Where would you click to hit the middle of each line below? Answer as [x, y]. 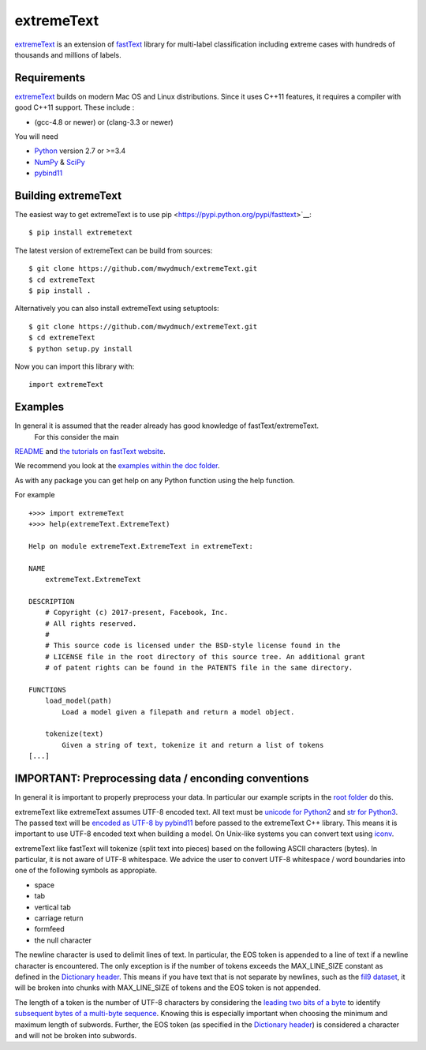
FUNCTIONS [47, 690]
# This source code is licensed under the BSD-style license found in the [192, 646]
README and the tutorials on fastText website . [90, 452]
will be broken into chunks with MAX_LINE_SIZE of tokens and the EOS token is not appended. [168, 988]
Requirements [50, 78]
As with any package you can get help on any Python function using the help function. [155, 480]
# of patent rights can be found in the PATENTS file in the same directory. [199, 668]
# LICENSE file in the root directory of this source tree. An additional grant [205, 656]
